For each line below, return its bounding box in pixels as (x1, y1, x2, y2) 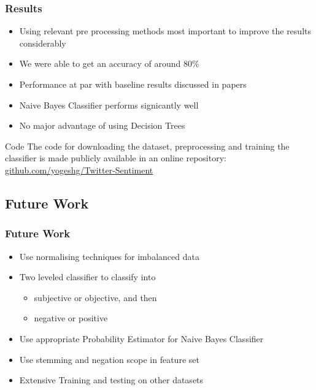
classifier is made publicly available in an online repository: (5, 151, 226, 164)
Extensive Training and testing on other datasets (19, 373, 204, 386)
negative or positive (34, 312, 108, 324)
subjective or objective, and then (34, 291, 157, 304)
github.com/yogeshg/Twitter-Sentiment (5, 163, 153, 176)
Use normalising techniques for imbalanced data (19, 250, 199, 262)
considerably (19, 36, 66, 49)
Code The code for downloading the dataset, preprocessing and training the (5, 139, 290, 152)
